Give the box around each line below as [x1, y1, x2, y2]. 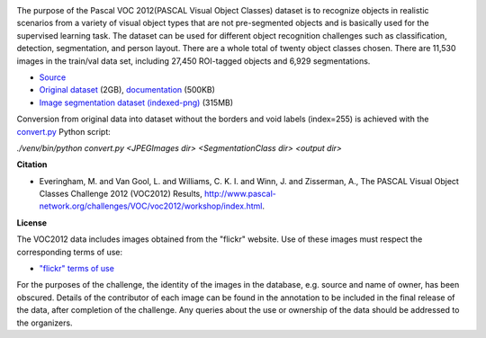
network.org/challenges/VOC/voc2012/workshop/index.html [39, 200, 263, 211]
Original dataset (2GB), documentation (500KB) [39, 84, 216, 95]
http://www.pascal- [203, 189, 276, 200]
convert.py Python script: [16, 126, 112, 137]
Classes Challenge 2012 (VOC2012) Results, [39, 189, 202, 200]
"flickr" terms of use [39, 263, 114, 274]
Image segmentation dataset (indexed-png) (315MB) [39, 97, 234, 108]
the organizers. [16, 317, 73, 328]
